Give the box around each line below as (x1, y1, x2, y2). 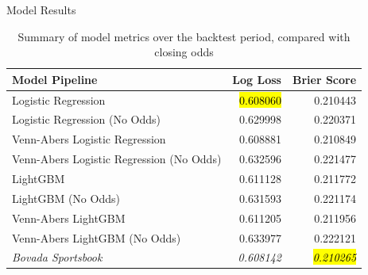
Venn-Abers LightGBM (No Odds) (12, 229, 181, 246)
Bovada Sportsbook (12, 249, 103, 265)
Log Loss (232, 71, 281, 87)
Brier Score (292, 71, 357, 87)
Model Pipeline (12, 71, 98, 87)
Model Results (6, 2, 76, 17)
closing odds (154, 44, 214, 60)
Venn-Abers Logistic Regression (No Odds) (12, 151, 222, 167)
